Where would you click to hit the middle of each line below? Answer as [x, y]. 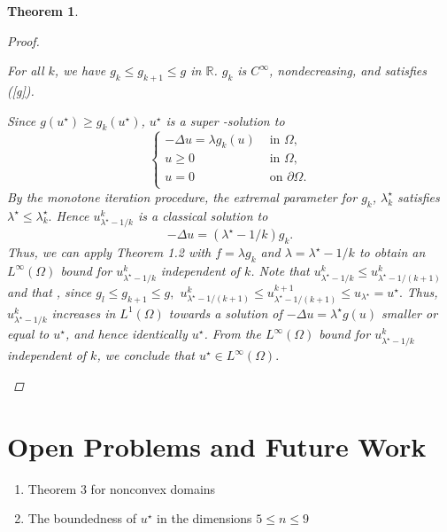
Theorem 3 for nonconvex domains [122, 488]
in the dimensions [204, 518]
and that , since [50, 291]
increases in [84, 313]
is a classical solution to [203, 215]
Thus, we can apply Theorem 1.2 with [109, 252]
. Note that [280, 270]
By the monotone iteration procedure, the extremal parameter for [182, 196]
